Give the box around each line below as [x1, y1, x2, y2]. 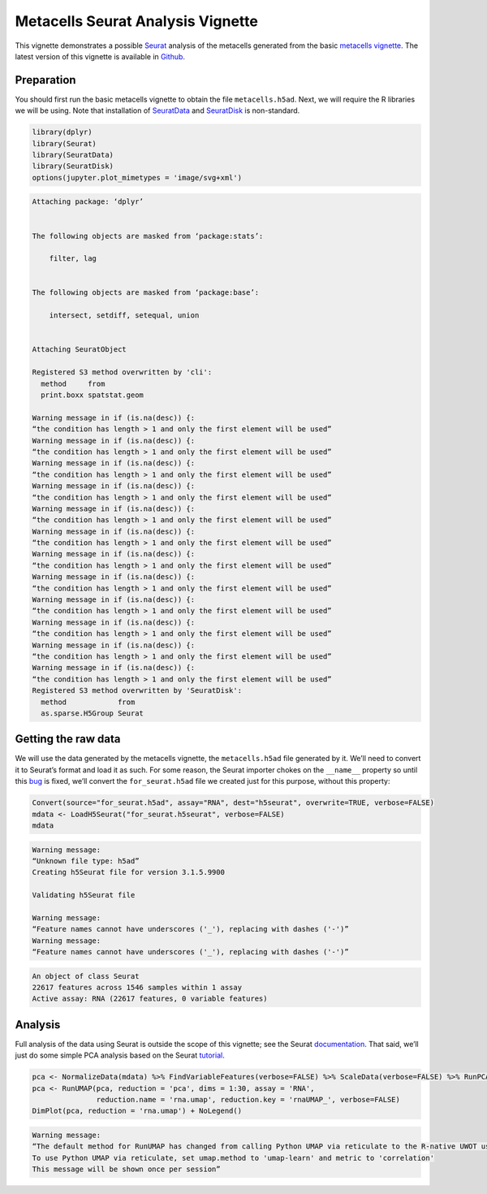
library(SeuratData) [32, 150, 114, 159]
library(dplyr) [32, 128, 93, 137]
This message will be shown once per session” [32, 1165, 221, 1174]
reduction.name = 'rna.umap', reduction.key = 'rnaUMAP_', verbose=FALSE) [96, 1095, 401, 1105]
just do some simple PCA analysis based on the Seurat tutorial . [15, 1050, 225, 1060]
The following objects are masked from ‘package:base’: [32, 288, 260, 297]
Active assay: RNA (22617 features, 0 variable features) [32, 994, 268, 1003]
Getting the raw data [15, 732, 121, 746]
